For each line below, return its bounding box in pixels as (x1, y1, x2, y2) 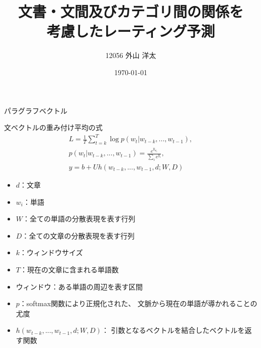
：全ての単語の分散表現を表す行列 (23, 213, 136, 224)
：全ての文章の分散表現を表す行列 (22, 230, 135, 241)
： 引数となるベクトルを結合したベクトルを (102, 325, 245, 335)
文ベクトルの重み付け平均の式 (4, 122, 103, 133)
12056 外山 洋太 (105, 50, 156, 61)
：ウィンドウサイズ (20, 247, 83, 258)
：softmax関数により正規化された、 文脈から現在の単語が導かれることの (19, 298, 257, 309)
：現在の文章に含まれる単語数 (20, 264, 119, 274)
